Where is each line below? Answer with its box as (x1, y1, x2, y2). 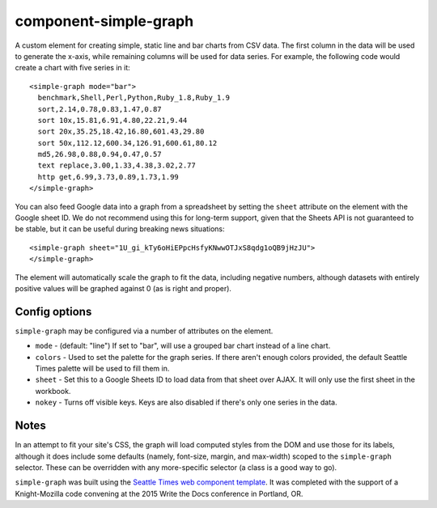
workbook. (35, 386, 71, 396)
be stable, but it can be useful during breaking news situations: (15, 224, 226, 234)
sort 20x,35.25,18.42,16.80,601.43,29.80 (37, 127, 205, 137)
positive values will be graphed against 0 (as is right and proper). (15, 283, 232, 293)
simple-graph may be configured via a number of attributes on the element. (15, 326, 274, 336)
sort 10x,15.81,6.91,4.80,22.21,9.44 (37, 116, 188, 125)
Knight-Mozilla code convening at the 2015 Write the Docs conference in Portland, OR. (15, 489, 303, 498)
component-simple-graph (15, 12, 194, 30)
